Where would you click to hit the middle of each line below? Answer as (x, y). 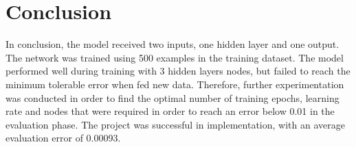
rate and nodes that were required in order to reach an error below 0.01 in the (170, 111)
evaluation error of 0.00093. (63, 138)
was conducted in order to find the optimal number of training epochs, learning (173, 97)
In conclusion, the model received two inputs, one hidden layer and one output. (173, 44)
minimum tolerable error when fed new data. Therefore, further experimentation (175, 84)
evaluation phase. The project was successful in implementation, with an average (175, 124)
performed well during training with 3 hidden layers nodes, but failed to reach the (178, 71)
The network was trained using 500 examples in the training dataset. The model (175, 57)
